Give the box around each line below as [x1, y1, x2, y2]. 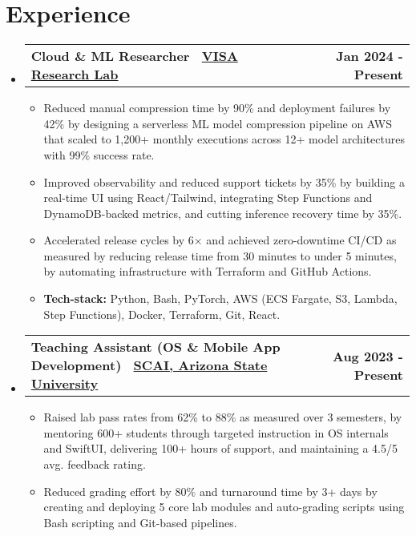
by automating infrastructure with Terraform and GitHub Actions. [43, 263, 372, 280]
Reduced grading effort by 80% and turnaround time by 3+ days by [43, 482, 378, 499]
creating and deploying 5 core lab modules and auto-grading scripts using [43, 498, 405, 515]
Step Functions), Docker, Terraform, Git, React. [43, 305, 281, 322]
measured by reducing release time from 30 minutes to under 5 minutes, [43, 247, 397, 264]
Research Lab [30, 65, 119, 84]
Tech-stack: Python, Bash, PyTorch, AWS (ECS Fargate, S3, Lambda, [43, 290, 398, 307]
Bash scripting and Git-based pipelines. [43, 514, 237, 530]
